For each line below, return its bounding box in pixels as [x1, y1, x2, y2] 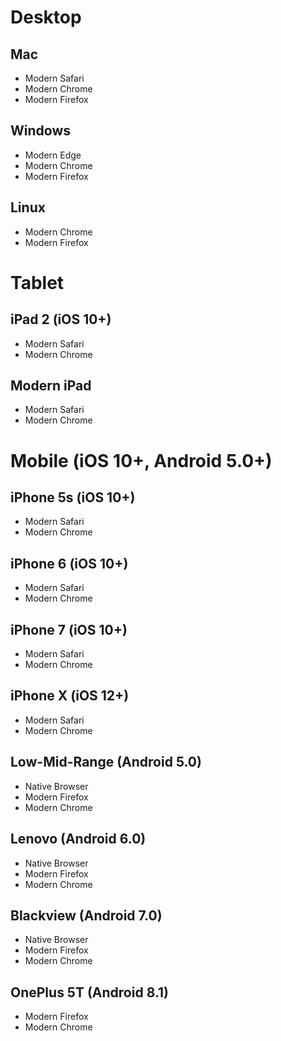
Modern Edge [24, 149, 82, 161]
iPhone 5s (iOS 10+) [10, 489, 136, 506]
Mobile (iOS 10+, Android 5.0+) [10, 449, 273, 472]
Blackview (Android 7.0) [10, 907, 163, 924]
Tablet [10, 271, 65, 294]
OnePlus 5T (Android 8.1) [10, 984, 169, 1001]
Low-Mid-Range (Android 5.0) [10, 754, 202, 771]
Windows [10, 122, 71, 140]
